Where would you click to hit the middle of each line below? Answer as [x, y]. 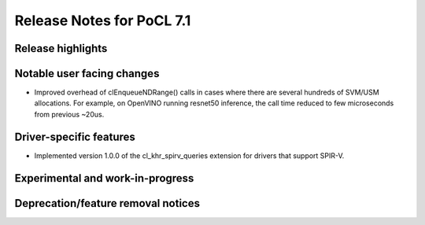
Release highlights [61, 48]
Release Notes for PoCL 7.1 [103, 20]
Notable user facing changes [87, 74]
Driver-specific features [75, 136]
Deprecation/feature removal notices [107, 203]
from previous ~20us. [69, 114]
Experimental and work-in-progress [104, 178]
